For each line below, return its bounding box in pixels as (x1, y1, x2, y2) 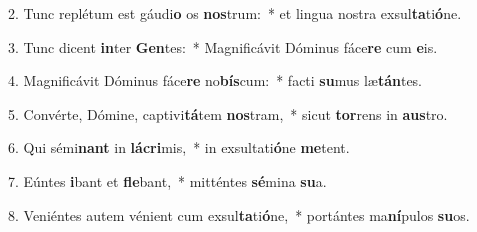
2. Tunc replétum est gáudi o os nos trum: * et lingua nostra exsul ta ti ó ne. (8, 3, 462, 23)
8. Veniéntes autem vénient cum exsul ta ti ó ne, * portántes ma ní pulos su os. (8, 204, 470, 225)
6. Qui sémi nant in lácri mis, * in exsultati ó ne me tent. (8, 137, 350, 158)
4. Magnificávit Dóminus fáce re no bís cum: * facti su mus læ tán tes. (8, 70, 423, 91)
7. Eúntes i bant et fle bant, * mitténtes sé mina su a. (8, 170, 327, 191)
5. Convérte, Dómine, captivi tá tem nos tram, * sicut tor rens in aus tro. (8, 103, 448, 124)
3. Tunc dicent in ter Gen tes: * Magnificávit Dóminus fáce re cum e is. (8, 36, 438, 57)
